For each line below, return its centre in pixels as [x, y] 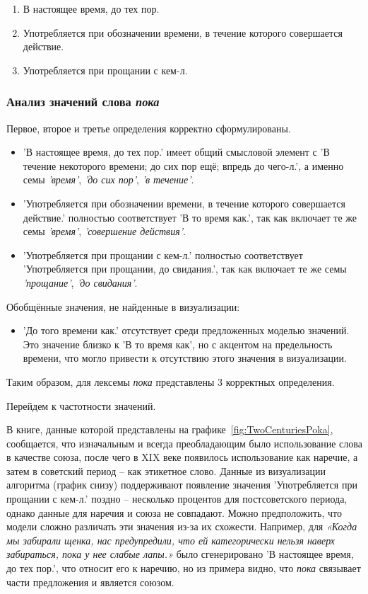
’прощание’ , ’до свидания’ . [80, 282]
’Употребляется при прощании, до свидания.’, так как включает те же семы [185, 269]
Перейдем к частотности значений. [81, 405]
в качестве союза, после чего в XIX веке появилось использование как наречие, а [182, 457]
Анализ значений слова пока [83, 102]
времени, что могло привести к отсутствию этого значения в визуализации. [185, 358]
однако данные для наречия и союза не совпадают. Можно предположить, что [174, 512]
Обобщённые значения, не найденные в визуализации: [123, 306]
